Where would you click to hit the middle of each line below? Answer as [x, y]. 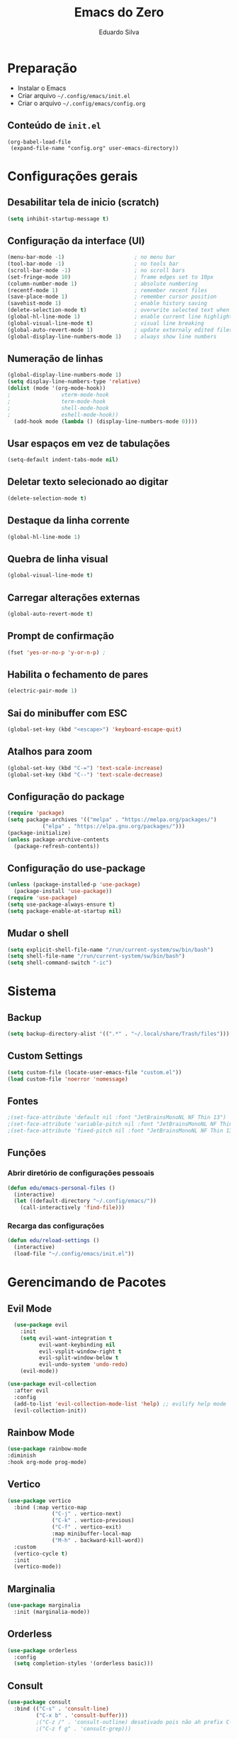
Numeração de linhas [56, 359]
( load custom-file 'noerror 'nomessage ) [68, 1079]
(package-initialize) [39, 833]
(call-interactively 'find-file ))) [73, 1208]
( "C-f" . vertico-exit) [87, 1527]
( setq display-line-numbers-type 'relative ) [74, 382]
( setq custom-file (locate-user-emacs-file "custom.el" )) [95, 1072]
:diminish [22, 1456]
